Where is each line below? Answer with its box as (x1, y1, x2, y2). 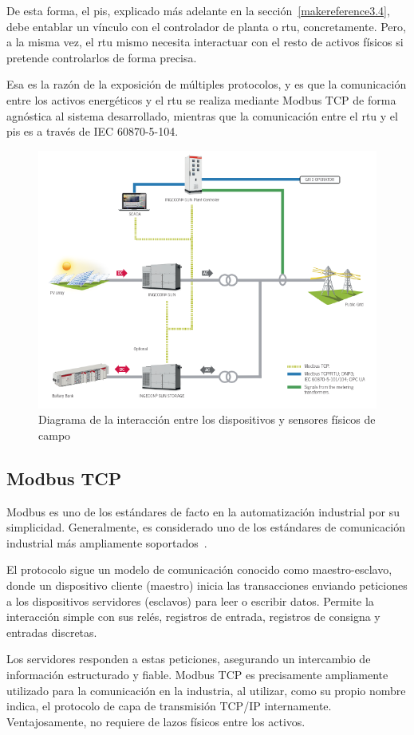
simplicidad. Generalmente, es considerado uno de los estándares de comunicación (6, 519, 405, 535)
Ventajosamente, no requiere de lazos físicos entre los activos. (6, 713, 306, 729)
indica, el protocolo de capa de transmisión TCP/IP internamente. (6, 697, 332, 714)
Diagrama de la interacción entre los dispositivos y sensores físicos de (38, 411, 376, 428)
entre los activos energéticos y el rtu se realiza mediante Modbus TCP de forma (6, 91, 396, 108)
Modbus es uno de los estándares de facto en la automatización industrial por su (6, 503, 400, 520)
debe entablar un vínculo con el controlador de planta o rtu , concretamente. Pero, (6, 18, 406, 34)
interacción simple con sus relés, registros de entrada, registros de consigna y (6, 608, 380, 625)
